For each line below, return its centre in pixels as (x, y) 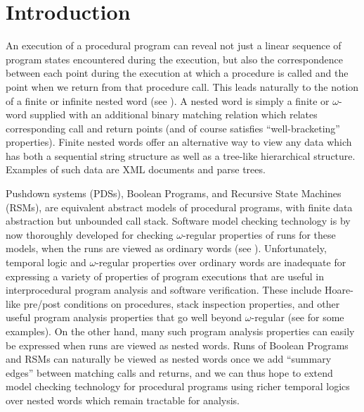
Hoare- (339, 290)
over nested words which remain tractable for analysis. (123, 400)
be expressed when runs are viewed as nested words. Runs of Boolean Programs (177, 345)
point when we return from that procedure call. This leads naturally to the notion (182, 86)
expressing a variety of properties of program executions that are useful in (165, 276)
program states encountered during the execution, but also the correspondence (175, 59)
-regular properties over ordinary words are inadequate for (221, 262)
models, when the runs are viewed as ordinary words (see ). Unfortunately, (166, 248)
